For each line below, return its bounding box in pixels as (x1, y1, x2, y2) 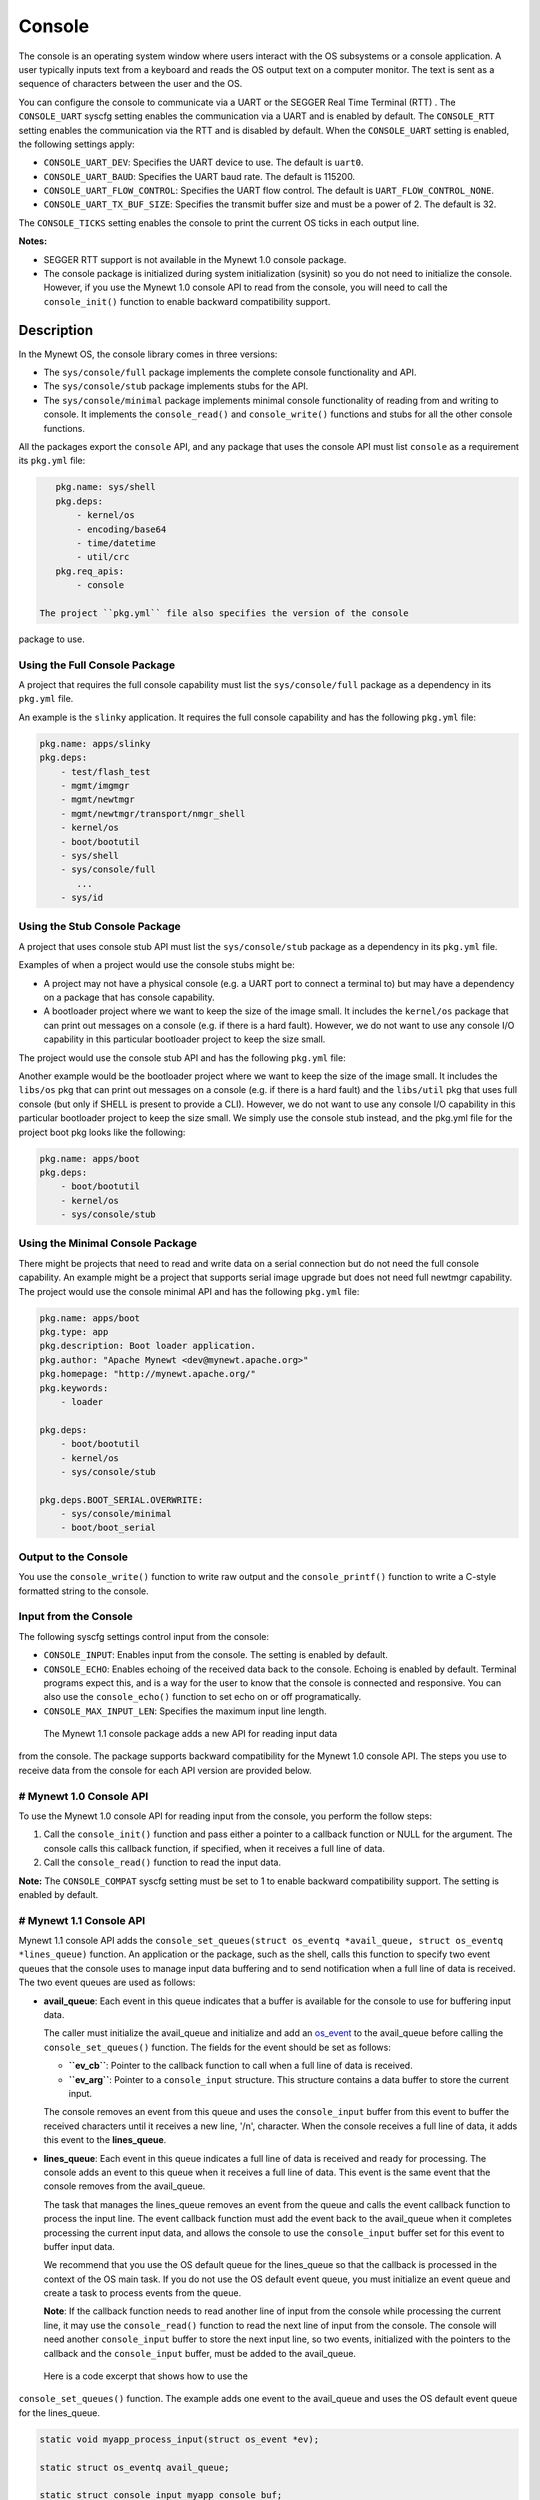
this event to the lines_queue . (43, 2134, 167, 2146)
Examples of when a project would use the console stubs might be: (18, 959, 295, 971)
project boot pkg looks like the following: (18, 1126, 186, 1138)
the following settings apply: (18, 138, 135, 150)
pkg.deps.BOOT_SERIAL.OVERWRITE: (39, 1494, 204, 1505)
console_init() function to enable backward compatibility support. (43, 295, 331, 307)
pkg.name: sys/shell (55, 481, 157, 493)
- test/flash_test (60, 766, 151, 777)
